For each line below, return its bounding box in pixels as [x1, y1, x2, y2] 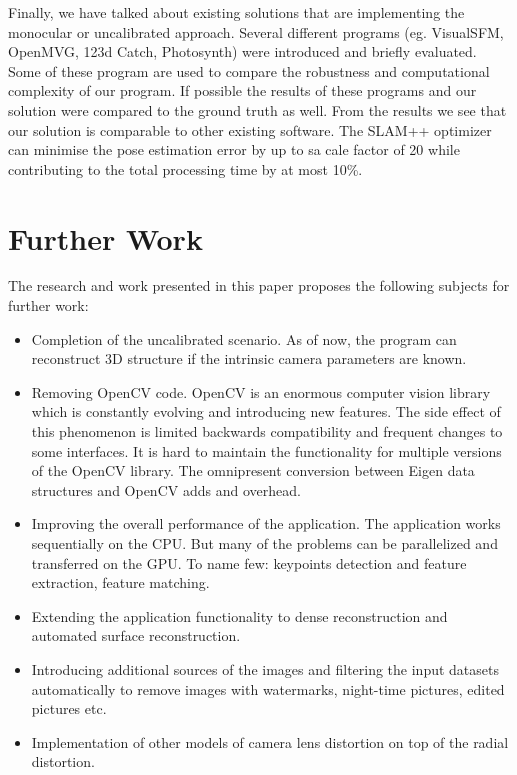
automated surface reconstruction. [31, 625, 241, 646]
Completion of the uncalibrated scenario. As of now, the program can [31, 328, 457, 349]
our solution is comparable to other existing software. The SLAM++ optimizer [8, 119, 492, 140]
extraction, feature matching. [31, 572, 210, 593]
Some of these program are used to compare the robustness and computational [8, 60, 490, 81]
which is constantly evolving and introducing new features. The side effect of [31, 401, 501, 422]
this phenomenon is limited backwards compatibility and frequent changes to [31, 421, 503, 442]
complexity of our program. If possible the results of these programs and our [8, 80, 477, 101]
